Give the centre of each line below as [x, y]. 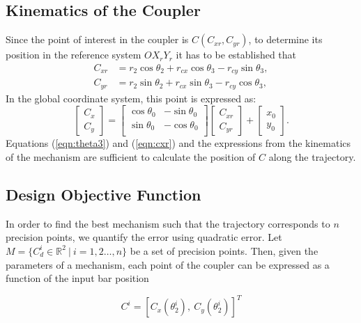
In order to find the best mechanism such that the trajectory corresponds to [168, 223]
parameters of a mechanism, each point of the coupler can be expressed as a [168, 264]
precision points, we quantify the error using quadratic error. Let [144, 237]
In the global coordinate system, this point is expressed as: [131, 98]
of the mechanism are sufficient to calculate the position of [131, 156]
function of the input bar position [77, 278]
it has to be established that [236, 55]
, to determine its [285, 39]
